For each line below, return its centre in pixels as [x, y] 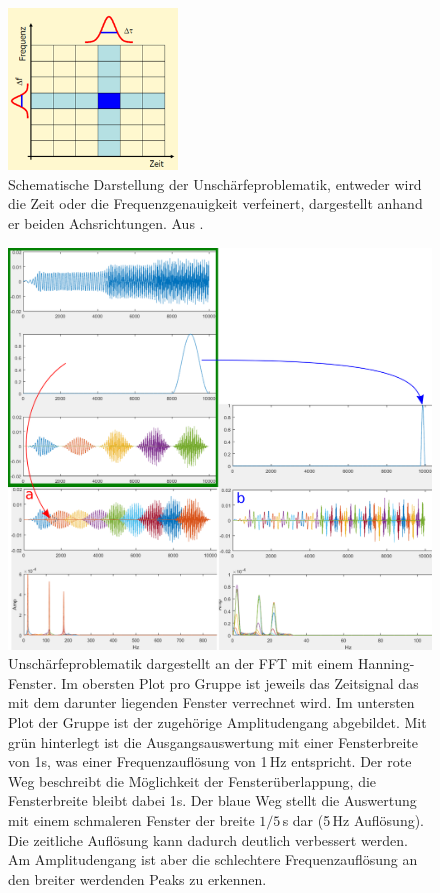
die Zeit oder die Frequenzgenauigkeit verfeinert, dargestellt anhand [215, 203]
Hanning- [386, 663]
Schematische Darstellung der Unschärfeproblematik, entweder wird [215, 183]
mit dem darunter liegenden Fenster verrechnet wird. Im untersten [211, 702]
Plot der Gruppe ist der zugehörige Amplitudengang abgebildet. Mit [217, 722]
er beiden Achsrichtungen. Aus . [106, 223]
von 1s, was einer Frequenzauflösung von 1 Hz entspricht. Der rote [210, 761]
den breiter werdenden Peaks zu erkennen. [137, 878]
